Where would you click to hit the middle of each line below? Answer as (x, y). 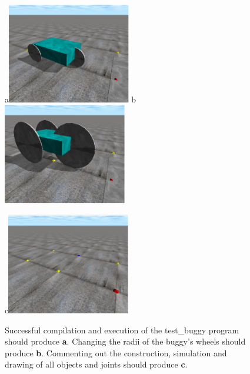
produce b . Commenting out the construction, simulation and (116, 353)
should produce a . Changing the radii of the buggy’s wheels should (125, 341)
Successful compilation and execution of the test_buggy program (122, 330)
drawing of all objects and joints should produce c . (96, 364)
